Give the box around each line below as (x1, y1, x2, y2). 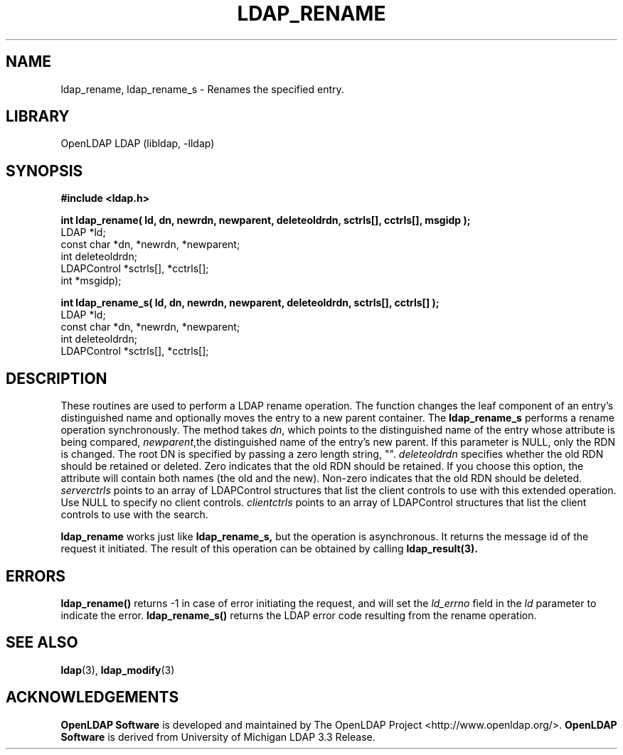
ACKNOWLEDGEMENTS (6, 688, 179, 707)
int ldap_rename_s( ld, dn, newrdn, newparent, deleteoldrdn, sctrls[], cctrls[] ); (60, 296, 440, 309)
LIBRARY (6, 107, 70, 126)
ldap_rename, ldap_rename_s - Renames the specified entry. (60, 82, 344, 95)
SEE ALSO (6, 633, 78, 652)
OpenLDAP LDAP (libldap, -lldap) (60, 137, 215, 150)
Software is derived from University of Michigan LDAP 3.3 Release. (60, 730, 376, 743)
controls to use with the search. (60, 508, 208, 521)
